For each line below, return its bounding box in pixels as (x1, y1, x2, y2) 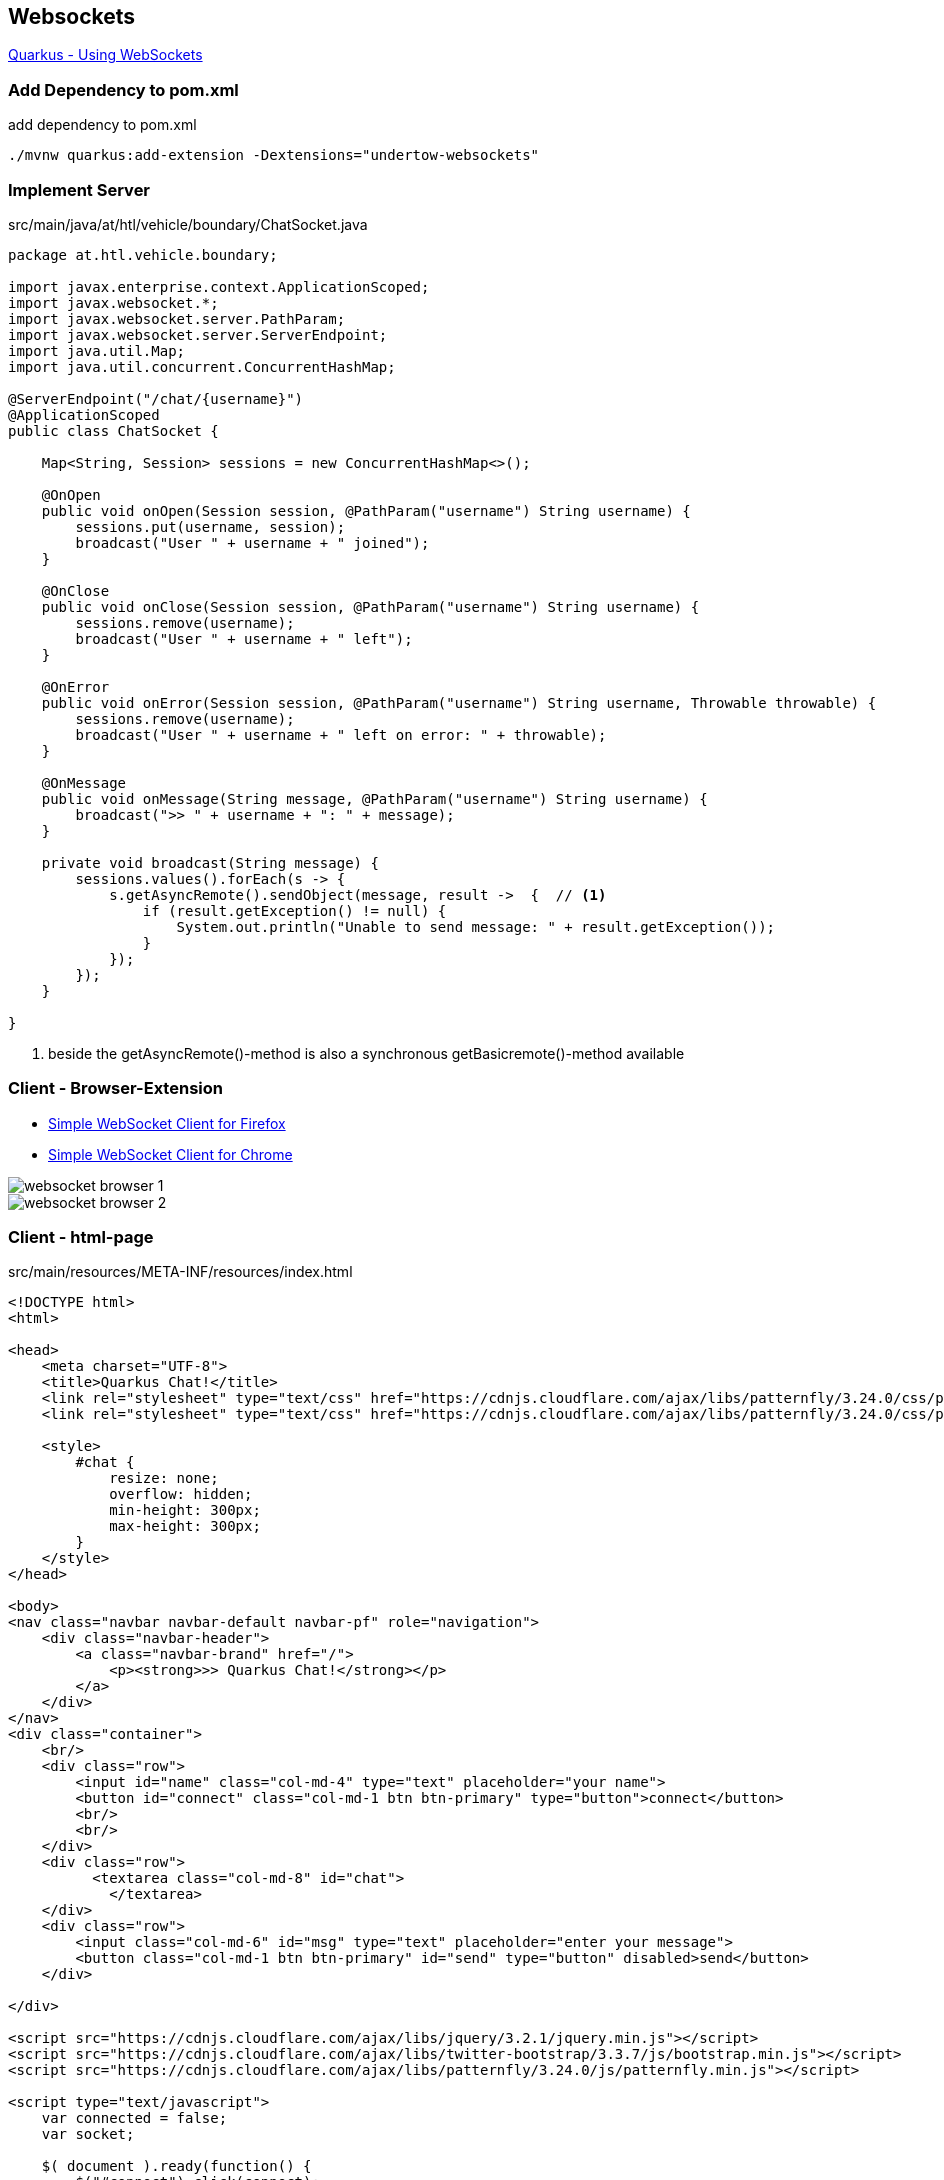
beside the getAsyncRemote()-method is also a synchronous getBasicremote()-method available (48, 1044, 685, 1062)
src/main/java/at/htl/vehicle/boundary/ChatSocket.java (8, 215, 368, 233)
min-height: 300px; (109, 1502, 261, 1519)
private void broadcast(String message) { (41, 854, 379, 871)
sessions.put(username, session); (75, 518, 346, 535)
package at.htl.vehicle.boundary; (8, 246, 278, 263)
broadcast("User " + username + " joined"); (75, 534, 430, 551)
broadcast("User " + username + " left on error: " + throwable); (75, 726, 607, 743)
